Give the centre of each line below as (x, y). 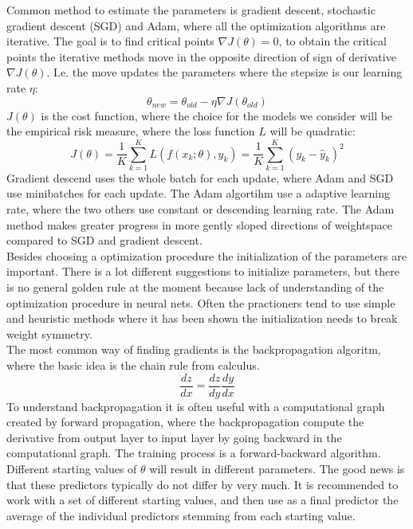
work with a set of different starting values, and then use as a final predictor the (203, 500)
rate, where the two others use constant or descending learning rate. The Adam (201, 209)
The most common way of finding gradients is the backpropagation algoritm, (194, 349)
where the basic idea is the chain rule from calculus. (133, 365)
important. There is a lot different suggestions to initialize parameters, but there (203, 271)
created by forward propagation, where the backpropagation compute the (185, 422)
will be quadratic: (313, 131)
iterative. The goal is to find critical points (110, 41)
